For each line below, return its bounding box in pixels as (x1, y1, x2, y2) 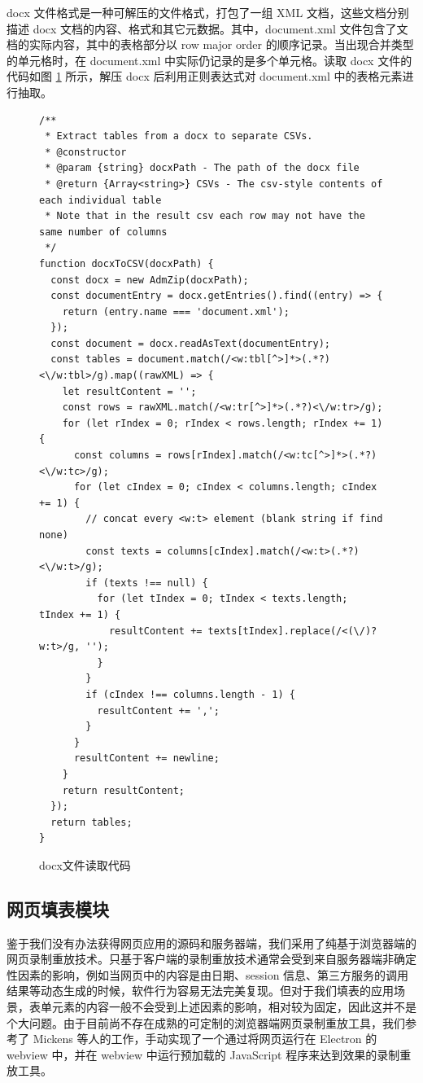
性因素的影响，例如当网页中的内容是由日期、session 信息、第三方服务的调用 (7, 966, 409, 983)
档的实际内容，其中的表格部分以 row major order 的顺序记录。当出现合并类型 (7, 36, 414, 53)
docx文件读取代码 (39, 856, 131, 873)
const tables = (50, 353, 133, 366)
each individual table (39, 194, 162, 206)
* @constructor (45, 146, 127, 158)
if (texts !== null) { (85, 577, 208, 589)
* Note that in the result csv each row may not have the (45, 210, 365, 222)
